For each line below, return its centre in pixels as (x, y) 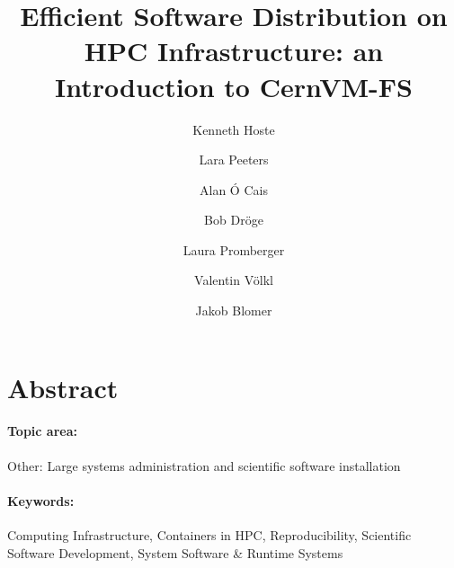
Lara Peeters (234, 160)
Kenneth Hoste (234, 129)
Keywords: (41, 500)
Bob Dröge (234, 220)
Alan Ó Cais (234, 189)
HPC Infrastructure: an (234, 51)
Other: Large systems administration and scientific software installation (204, 465)
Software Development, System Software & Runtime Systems (175, 552)
